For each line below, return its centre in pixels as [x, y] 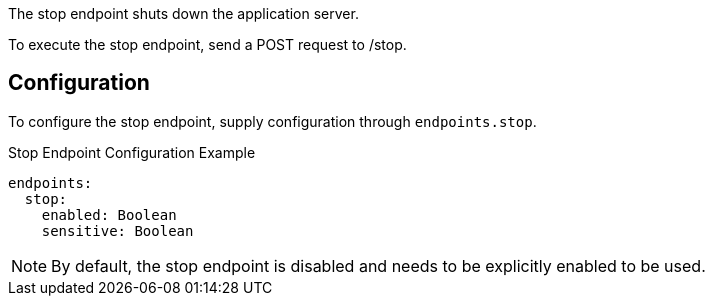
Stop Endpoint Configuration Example [132, 152]
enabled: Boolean [109, 214]
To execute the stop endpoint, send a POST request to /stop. [207, 44]
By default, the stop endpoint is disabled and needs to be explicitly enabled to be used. [378, 265]
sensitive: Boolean [117, 230]
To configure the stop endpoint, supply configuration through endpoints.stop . [272, 121]
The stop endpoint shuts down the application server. [183, 13]
